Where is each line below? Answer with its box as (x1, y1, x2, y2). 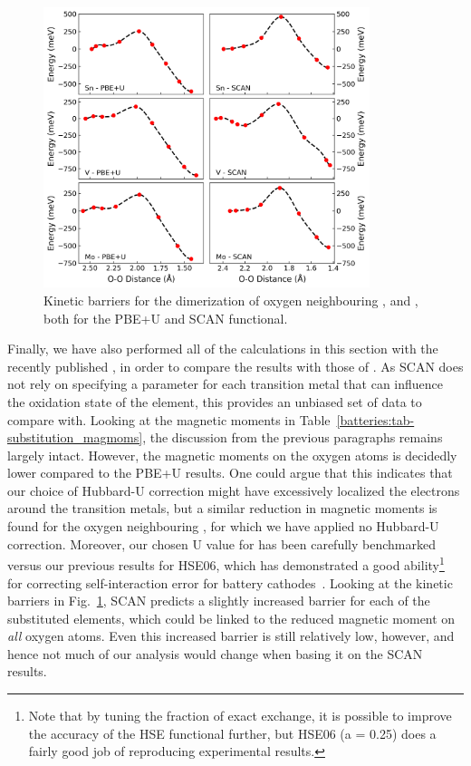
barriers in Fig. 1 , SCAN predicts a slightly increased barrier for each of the (7, 591, 430, 610)
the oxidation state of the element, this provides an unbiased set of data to (7, 392, 422, 411)
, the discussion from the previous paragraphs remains (142, 428, 443, 447)
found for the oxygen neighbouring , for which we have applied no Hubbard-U (7, 517, 439, 536)
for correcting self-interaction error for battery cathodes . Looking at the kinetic (7, 573, 453, 592)
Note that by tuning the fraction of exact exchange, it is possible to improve (28, 706, 452, 725)
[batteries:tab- (336, 410, 415, 429)
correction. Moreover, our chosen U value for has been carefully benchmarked (7, 534, 436, 553)
